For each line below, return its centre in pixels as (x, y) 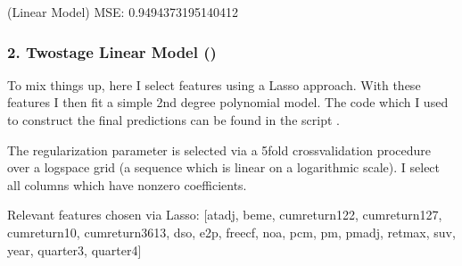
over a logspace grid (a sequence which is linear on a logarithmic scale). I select (224, 167)
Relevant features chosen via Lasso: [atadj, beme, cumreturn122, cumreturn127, (225, 215)
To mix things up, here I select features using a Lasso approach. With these (214, 84)
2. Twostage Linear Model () (112, 51)
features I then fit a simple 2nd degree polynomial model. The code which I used (228, 102)
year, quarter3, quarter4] (74, 249)
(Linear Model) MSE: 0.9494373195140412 (123, 12)
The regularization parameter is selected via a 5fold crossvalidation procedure (219, 150)
